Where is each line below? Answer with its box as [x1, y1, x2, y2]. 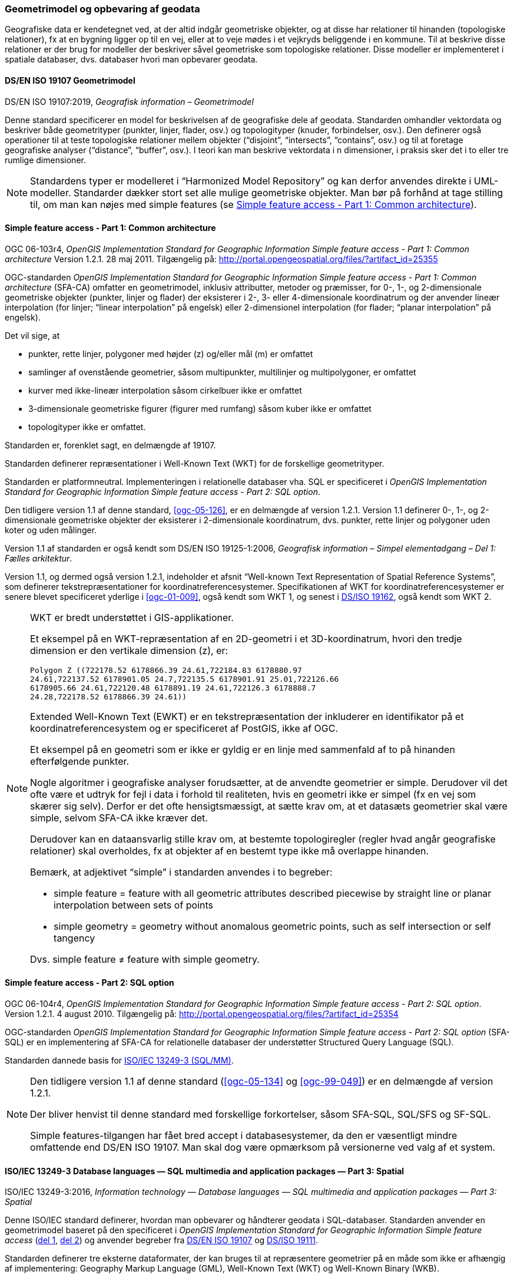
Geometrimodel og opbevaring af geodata [5, 3, 200, 15]
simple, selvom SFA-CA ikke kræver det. [30, 811, 208, 824]
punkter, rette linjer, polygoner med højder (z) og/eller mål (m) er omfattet [28, 348, 313, 359]
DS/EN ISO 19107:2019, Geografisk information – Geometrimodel [5, 96, 254, 107]
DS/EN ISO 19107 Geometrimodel [5, 75, 135, 85]
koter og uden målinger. [5, 524, 97, 535]
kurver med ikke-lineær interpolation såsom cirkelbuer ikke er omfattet [28, 385, 302, 395]
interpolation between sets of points [54, 899, 214, 911]
